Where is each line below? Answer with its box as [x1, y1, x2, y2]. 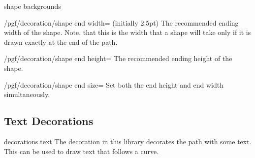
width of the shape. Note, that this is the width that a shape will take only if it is [4, 27, 251, 37]
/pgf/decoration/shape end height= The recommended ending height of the [4, 53, 232, 63]
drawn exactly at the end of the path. [4, 36, 118, 47]
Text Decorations [4, 113, 94, 128]
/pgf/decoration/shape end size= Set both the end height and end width [4, 79, 223, 90]
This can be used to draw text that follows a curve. [4, 146, 159, 156]
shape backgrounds [4, 1, 61, 11]
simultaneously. [4, 89, 50, 99]
